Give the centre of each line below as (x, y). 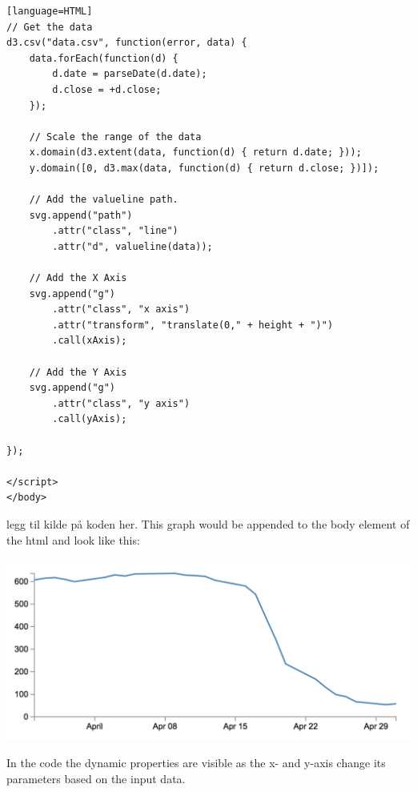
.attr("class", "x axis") (121, 310)
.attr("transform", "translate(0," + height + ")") (193, 325)
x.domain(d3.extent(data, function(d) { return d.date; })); (195, 153)
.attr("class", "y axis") (121, 403)
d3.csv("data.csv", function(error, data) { (127, 43)
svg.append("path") (81, 215)
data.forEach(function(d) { (104, 58)
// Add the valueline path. (104, 200)
